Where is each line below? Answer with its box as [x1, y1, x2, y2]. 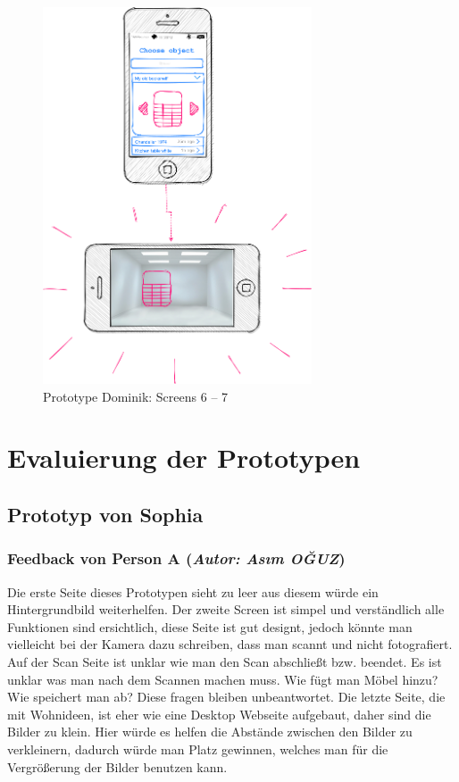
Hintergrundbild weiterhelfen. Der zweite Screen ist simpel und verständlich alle [7, 600, 445, 619]
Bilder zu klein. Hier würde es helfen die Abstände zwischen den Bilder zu [7, 722, 413, 741]
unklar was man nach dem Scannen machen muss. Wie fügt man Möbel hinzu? [7, 670, 438, 688]
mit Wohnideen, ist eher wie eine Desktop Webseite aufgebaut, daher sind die [7, 704, 431, 723]
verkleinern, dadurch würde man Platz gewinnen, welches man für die [7, 739, 388, 758]
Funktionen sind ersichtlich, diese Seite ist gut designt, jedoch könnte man [7, 617, 413, 636]
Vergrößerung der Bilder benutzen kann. [7, 757, 228, 776]
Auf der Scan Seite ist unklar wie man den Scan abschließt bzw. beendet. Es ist [7, 652, 442, 670]
